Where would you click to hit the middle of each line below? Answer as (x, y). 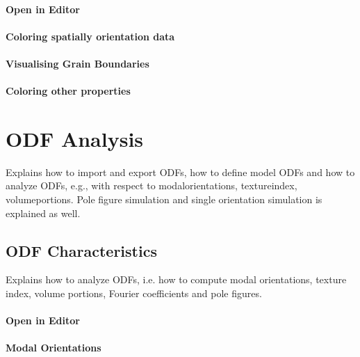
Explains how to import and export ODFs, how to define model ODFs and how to (180, 172)
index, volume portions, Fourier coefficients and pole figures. (134, 293)
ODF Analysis (75, 138)
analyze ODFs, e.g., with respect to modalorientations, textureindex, (152, 185)
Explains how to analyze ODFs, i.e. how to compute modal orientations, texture (176, 279)
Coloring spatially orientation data (90, 36)
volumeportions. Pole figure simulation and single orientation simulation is (164, 199)
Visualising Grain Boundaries (77, 63)
